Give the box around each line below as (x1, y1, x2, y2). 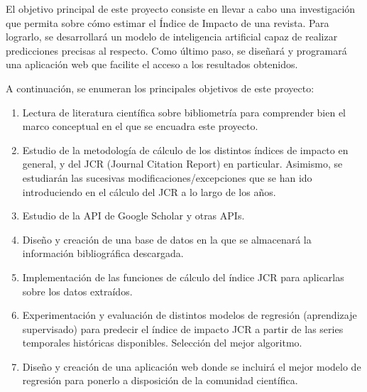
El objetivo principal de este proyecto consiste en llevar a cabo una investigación (6, 1, 356, 16)
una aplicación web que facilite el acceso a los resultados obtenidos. (6, 57, 298, 72)
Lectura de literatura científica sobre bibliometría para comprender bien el (22, 104, 346, 119)
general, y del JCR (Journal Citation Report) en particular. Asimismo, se (22, 156, 343, 171)
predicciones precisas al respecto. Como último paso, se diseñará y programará (6, 43, 347, 58)
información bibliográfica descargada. (22, 246, 184, 261)
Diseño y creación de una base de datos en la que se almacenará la (22, 232, 312, 246)
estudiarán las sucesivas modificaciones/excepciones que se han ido (22, 170, 312, 185)
